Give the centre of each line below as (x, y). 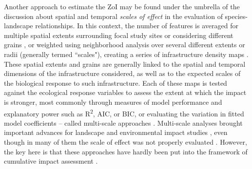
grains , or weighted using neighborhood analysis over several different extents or (125, 45)
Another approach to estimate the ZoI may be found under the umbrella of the (122, 6)
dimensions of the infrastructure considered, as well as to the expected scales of (122, 73)
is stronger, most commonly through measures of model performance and (113, 102)
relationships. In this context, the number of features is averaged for (137, 26)
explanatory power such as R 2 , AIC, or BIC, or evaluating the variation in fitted (124, 113)
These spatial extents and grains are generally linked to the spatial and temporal (125, 64)
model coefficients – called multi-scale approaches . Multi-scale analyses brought (123, 122)
